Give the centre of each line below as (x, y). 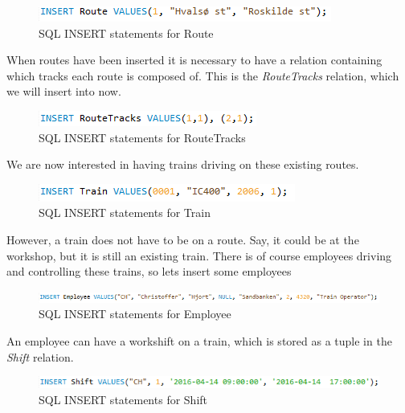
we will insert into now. (64, 91)
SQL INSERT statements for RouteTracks (142, 137)
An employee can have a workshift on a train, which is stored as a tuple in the (199, 340)
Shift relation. (40, 356)
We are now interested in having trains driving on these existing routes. (183, 164)
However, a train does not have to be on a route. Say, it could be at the (183, 239)
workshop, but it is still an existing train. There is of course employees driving (199, 255)
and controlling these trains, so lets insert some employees (149, 271)
